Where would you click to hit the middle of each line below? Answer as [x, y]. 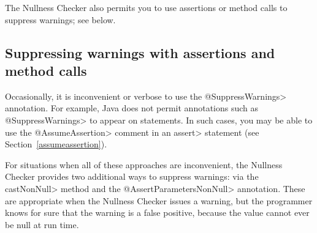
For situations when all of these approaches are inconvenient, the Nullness [144, 164]
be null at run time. [42, 224]
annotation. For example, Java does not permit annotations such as [132, 108]
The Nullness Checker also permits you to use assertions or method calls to [146, 7]
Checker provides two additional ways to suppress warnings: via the [132, 176]
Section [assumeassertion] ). [56, 144]
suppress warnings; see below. [60, 19]
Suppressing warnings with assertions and [140, 52]
